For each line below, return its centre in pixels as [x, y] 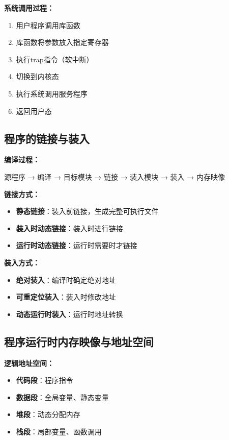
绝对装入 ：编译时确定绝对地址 [66, 279]
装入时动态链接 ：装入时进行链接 [69, 228]
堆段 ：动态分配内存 [48, 414]
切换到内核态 [37, 76]
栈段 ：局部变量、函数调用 [59, 431]
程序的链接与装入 [47, 138]
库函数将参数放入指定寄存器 [62, 42]
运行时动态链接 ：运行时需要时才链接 [77, 245]
